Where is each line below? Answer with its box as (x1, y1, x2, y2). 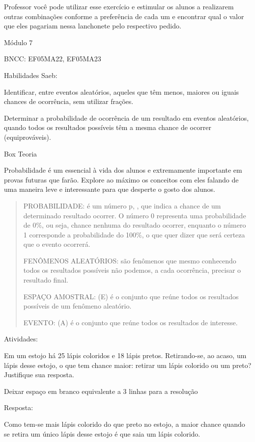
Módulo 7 (4, 37, 33, 47)
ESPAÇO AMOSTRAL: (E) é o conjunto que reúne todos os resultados (23, 291, 239, 301)
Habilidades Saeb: (4, 70, 57, 80)
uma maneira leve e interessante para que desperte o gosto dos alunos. (4, 184, 215, 194)
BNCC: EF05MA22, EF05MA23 (4, 53, 101, 64)
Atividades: (4, 334, 38, 344)
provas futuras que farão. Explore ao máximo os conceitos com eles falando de (4, 174, 239, 184)
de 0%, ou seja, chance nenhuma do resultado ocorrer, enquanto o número (23, 220, 246, 230)
